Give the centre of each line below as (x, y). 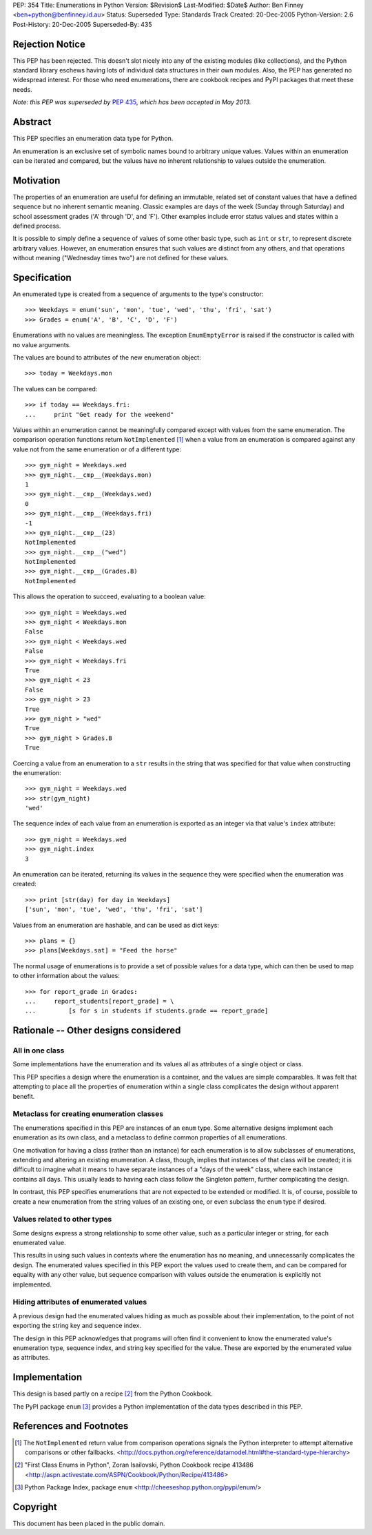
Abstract (32, 122)
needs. (22, 89)
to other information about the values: (66, 976)
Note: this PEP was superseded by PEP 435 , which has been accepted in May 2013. (132, 102)
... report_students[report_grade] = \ (100, 1001)
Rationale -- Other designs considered (97, 1031)
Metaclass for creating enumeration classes (88, 1114)
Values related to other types (62, 1220)
